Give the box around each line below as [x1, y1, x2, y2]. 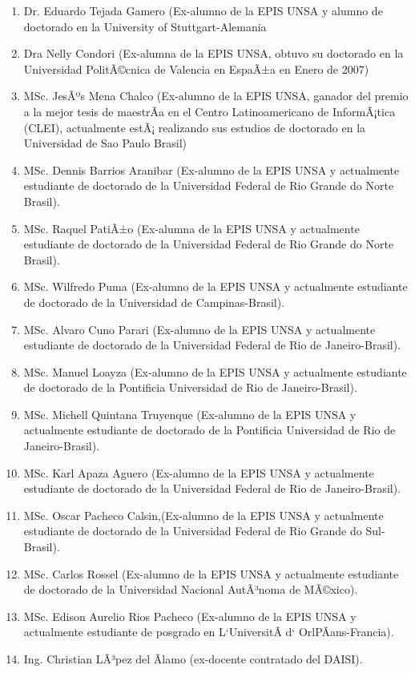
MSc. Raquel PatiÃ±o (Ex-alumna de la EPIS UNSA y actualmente [23, 220, 360, 236]
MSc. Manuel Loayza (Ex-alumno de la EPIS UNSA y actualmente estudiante [23, 363, 407, 380]
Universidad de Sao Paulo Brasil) [23, 135, 187, 151]
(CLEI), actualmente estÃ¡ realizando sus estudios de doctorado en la [23, 119, 366, 135]
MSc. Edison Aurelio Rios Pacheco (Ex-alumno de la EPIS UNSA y [23, 607, 357, 624]
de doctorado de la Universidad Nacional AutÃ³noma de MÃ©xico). [23, 581, 358, 598]
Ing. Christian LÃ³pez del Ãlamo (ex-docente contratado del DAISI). [23, 651, 363, 667]
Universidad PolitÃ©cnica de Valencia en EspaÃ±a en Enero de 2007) [23, 60, 369, 77]
